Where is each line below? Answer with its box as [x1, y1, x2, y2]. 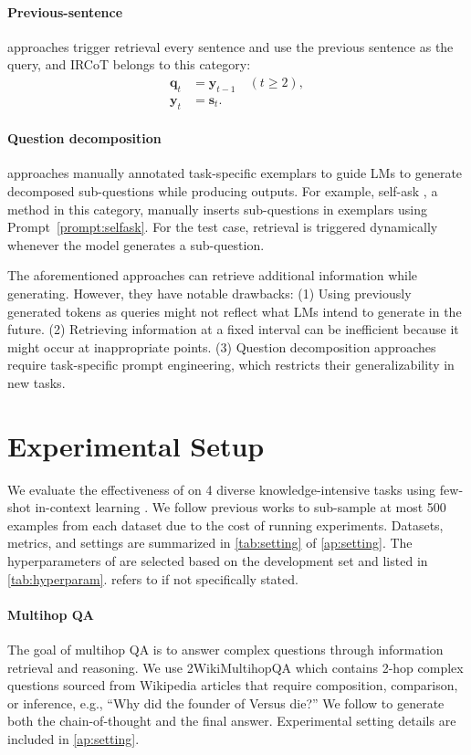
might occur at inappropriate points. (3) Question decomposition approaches [7, 337, 436, 356]
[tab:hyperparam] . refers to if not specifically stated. [7, 569, 298, 588]
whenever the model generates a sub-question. [7, 235, 265, 254]
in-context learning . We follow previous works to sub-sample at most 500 [35, 498, 446, 517]
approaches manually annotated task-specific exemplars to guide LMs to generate [7, 163, 463, 183]
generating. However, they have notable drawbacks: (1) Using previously [7, 284, 412, 302]
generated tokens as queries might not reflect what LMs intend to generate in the [7, 301, 462, 320]
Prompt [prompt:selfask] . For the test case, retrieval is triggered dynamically [7, 217, 438, 236]
